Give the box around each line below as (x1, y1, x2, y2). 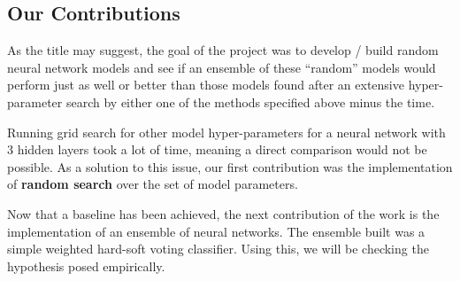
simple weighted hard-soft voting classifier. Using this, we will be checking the (7, 239, 429, 258)
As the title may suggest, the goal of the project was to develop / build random (7, 41, 439, 59)
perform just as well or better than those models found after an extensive (7, 75, 404, 94)
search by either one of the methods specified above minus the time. (65, 92, 435, 111)
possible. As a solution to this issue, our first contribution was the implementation (7, 157, 453, 176)
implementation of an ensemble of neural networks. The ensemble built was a (7, 222, 425, 240)
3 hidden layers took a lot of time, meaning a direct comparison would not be (7, 140, 427, 159)
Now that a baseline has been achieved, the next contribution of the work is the (7, 204, 440, 222)
